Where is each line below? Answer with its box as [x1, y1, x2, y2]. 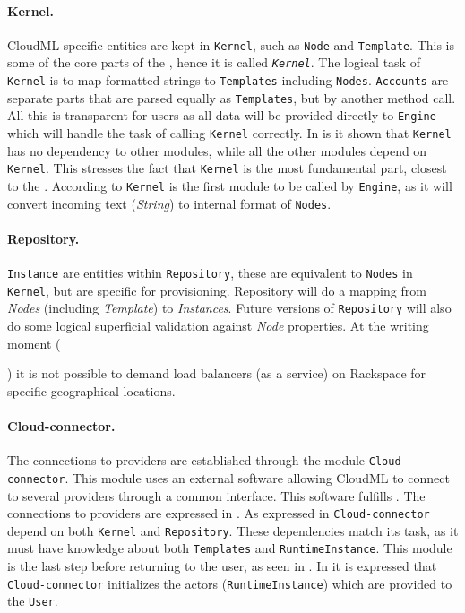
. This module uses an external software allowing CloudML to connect [65, 468, 450, 487]
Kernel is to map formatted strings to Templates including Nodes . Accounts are [7, 71, 449, 90]
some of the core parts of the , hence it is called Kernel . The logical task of [7, 53, 420, 72]
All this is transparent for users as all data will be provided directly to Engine [7, 106, 436, 125]
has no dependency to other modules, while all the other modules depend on [7, 141, 427, 160]
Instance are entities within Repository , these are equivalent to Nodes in [7, 263, 413, 282]
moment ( [7, 333, 61, 352]
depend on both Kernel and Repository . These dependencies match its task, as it [7, 521, 459, 540]
